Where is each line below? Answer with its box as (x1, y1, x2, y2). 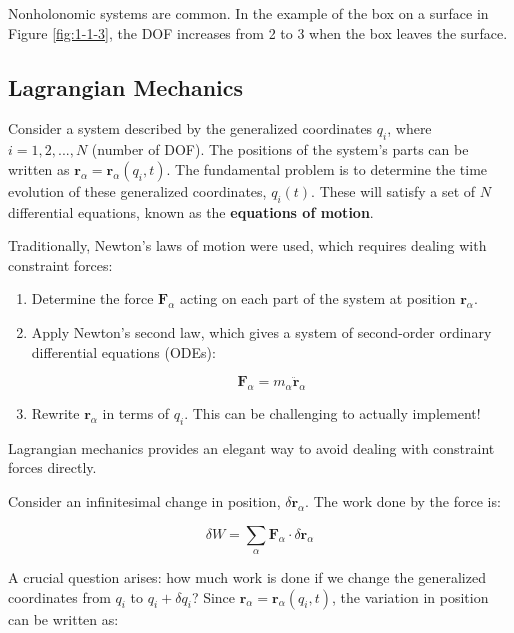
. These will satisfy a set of (311, 180, 476, 201)
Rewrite (31, 402, 80, 423)
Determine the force (31, 288, 154, 309)
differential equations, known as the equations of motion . (8, 201, 374, 222)
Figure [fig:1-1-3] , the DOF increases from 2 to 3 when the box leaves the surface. (8, 22, 508, 43)
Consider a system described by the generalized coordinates (8, 118, 373, 139)
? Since (191, 586, 236, 607)
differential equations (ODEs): (31, 341, 216, 362)
